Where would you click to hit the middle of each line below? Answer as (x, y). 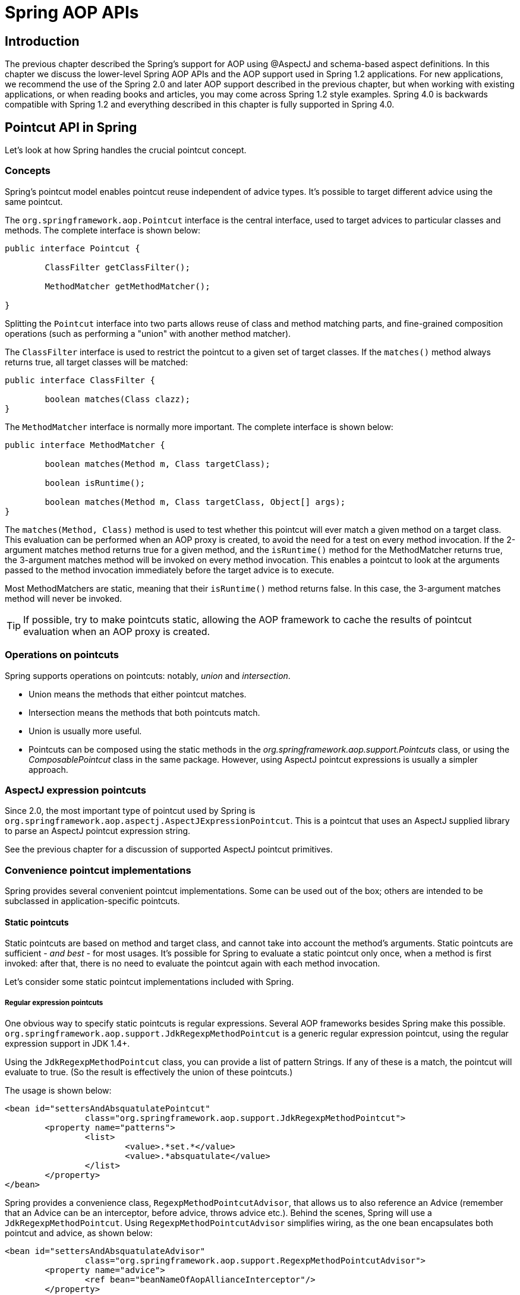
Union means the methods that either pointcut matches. (138, 694)
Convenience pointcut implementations (98, 870)
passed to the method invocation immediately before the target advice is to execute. (170, 570)
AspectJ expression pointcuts (76, 790)
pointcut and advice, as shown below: (79, 1233)
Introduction (42, 41)
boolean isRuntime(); (95, 483)
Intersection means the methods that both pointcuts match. (144, 712)
